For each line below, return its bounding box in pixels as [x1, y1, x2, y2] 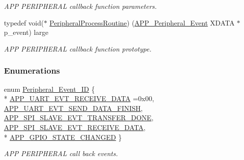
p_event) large [4, 27, 49, 37]
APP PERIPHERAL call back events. [4, 148, 118, 159]
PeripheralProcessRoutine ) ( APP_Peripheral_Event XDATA [49, 17, 235, 27]
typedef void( [4, 17, 44, 27]
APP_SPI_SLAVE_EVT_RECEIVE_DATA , [4, 122, 146, 132]
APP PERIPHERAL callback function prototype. [4, 43, 152, 53]
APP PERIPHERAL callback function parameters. [4, 1, 157, 11]
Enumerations [4, 64, 60, 77]
